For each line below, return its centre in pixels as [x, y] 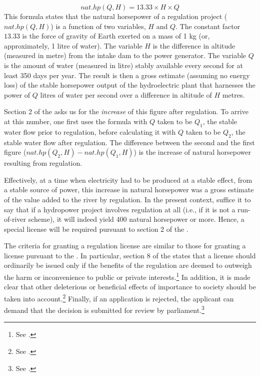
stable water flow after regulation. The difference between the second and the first [129, 142]
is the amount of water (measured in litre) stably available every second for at [124, 65]
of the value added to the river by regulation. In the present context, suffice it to [127, 199]
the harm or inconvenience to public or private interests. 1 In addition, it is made [127, 276]
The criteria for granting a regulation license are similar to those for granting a [125, 246]
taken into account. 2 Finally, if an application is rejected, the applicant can [119, 297]
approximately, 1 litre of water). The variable [73, 45]
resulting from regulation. [43, 163]
